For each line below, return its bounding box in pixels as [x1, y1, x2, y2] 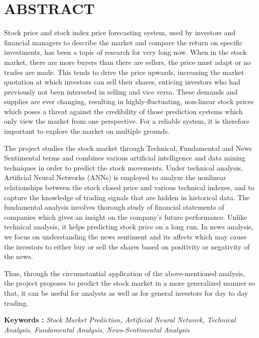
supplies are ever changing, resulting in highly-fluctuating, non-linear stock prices [4, 96, 254, 107]
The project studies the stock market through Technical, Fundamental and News [4, 142, 252, 153]
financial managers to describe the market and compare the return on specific [4, 37, 242, 47]
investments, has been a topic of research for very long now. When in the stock [4, 47, 247, 57]
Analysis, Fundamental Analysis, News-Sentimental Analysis [4, 324, 190, 334]
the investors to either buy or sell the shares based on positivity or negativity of [4, 241, 250, 251]
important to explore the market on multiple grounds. [4, 126, 170, 136]
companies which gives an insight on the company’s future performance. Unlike [4, 211, 247, 222]
